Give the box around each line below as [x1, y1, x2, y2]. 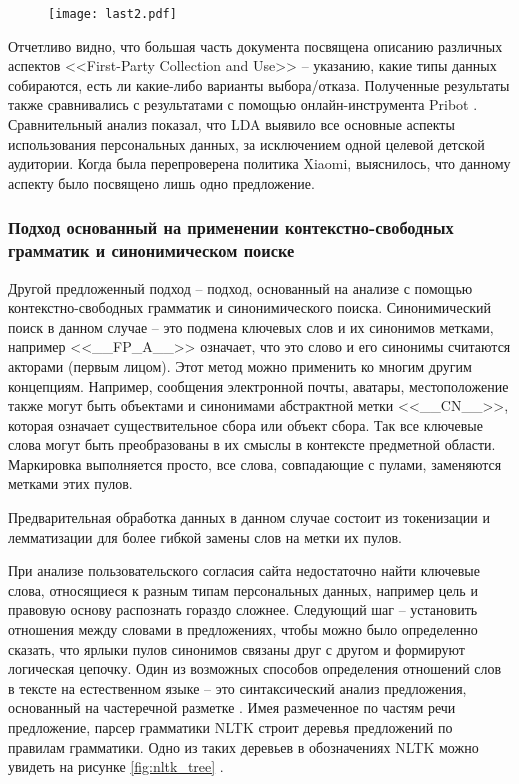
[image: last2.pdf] [48, 7, 177, 21]
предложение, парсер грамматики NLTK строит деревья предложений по [8, 717, 453, 738]
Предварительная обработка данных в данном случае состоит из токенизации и [8, 507, 490, 528]
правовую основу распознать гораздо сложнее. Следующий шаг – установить [8, 599, 478, 620]
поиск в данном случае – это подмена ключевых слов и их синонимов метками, [8, 316, 494, 337]
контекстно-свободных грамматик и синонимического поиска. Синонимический [8, 297, 491, 318]
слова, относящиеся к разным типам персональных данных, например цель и [8, 579, 478, 600]
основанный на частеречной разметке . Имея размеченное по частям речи [8, 697, 456, 718]
